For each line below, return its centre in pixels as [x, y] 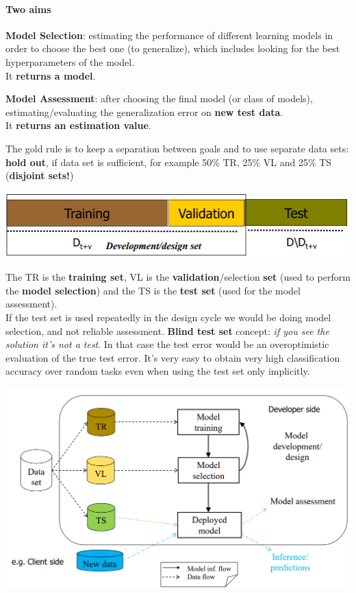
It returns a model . [51, 75]
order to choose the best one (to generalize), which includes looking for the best [173, 48]
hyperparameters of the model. [70, 61]
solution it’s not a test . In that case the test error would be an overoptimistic [167, 344]
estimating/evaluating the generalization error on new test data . [144, 112]
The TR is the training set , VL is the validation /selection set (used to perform [178, 277]
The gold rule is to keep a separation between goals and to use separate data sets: [177, 148]
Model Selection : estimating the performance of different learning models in [169, 35]
